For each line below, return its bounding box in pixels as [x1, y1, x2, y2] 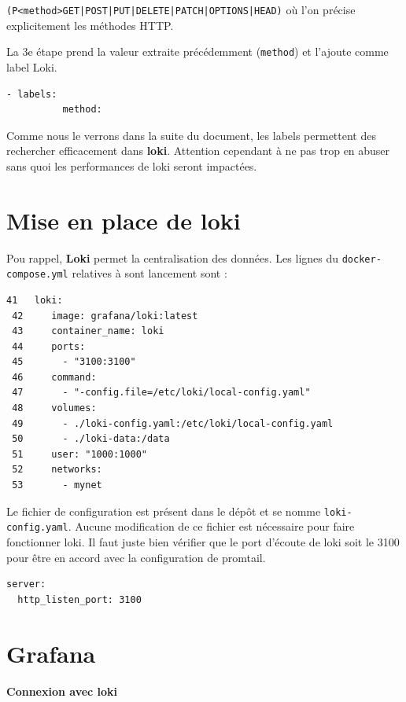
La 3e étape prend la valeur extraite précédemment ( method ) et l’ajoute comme [6, 43, 389, 60]
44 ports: [12, 340, 86, 352]
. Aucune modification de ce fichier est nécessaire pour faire [68, 518, 355, 535]
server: [6, 579, 46, 590]
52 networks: [12, 464, 102, 476]
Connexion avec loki [6, 683, 118, 700]
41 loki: [6, 294, 63, 306]
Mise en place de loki [6, 204, 241, 236]
